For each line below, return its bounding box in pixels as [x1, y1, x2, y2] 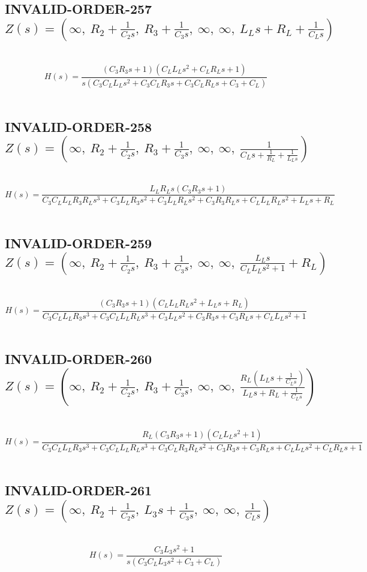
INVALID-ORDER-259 [5, 233, 152, 252]
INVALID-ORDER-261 [5, 481, 152, 499]
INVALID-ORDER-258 [5, 117, 152, 136]
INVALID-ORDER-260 [5, 350, 152, 368]
